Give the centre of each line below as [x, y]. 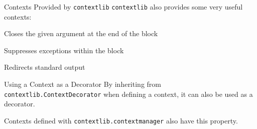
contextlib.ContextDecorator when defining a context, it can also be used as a [128, 94]
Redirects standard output [45, 67]
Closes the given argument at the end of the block [81, 33]
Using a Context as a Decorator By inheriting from [83, 84]
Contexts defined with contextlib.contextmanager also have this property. [121, 120]
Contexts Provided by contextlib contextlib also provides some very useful [123, 7]
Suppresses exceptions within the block [64, 50]
